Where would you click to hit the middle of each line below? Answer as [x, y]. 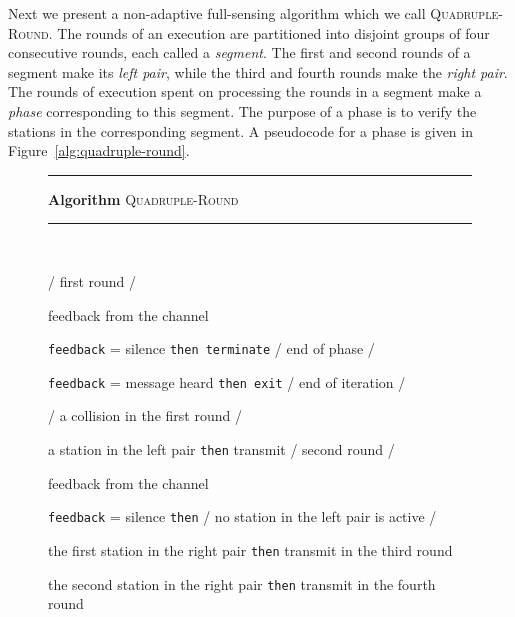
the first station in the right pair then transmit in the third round [250, 549]
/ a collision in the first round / [145, 415]
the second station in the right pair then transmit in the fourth [242, 583]
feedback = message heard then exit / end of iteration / [227, 381]
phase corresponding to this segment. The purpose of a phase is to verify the [242, 110]
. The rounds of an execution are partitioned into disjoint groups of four [269, 32]
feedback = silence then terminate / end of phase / [211, 348]
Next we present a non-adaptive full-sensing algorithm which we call [217, 13]
